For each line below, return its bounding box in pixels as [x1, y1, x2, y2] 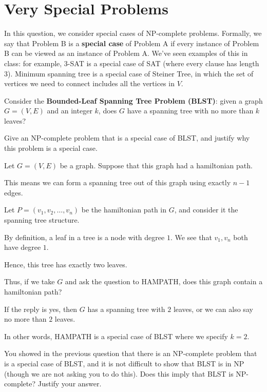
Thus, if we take [4, 276, 55, 287]
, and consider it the [174, 204, 238, 215]
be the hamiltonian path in [81, 204, 167, 215]
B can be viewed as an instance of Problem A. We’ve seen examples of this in [4, 48, 248, 58]
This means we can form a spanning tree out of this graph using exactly [4, 177, 231, 188]
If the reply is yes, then [4, 303, 78, 314]
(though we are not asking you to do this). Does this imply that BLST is [4, 368, 234, 379]
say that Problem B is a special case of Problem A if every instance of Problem [4, 37, 259, 48]
